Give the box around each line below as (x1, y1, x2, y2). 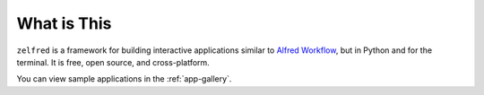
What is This (16, 13, 112, 33)
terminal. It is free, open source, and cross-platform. (16, 56, 210, 67)
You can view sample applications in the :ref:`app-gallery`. (16, 73, 232, 84)
